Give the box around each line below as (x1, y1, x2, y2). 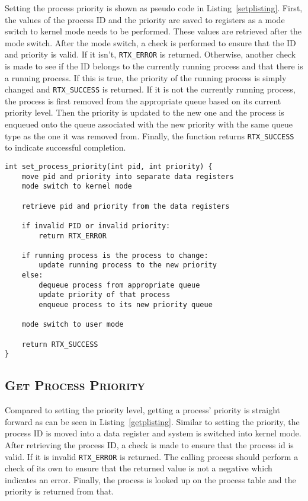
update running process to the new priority (38, 261, 217, 270)
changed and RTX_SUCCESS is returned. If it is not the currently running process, (5, 83, 296, 95)
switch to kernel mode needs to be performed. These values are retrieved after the (5, 25, 302, 37)
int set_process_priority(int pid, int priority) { (5, 162, 213, 171)
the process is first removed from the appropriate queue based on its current (5, 94, 281, 107)
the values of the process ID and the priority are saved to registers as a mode (5, 13, 285, 25)
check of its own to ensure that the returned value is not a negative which (5, 462, 272, 474)
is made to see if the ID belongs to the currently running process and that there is (5, 60, 303, 72)
